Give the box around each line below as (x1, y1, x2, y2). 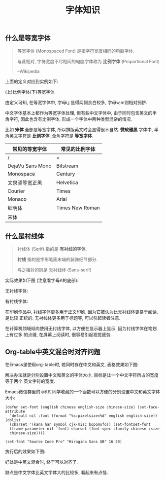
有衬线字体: (5, 298, 29, 304)
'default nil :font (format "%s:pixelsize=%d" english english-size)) (9, 413, 158, 418)
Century (56, 170, 75, 177)
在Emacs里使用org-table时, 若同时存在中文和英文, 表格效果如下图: (5, 362, 139, 368)
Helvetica (56, 179, 78, 185)
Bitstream (56, 162, 79, 169)
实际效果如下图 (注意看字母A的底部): (5, 277, 79, 284)
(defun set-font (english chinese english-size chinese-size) (5, 405, 135, 410)
